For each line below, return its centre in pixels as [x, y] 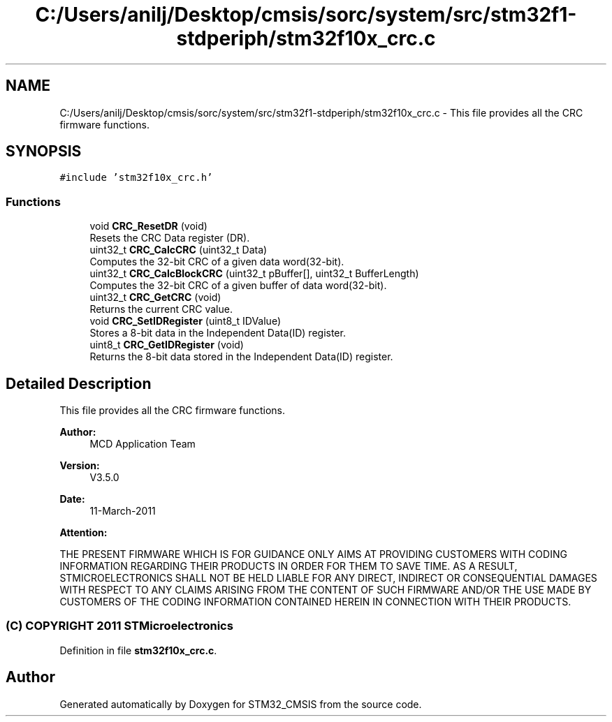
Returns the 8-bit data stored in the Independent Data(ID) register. [241, 357]
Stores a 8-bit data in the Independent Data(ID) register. [218, 333]
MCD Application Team [143, 444]
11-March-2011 [123, 511]
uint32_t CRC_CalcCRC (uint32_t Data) [178, 250]
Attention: [83, 533]
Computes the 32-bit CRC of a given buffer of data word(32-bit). [238, 286]
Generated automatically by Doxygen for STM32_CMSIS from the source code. [241, 704]
